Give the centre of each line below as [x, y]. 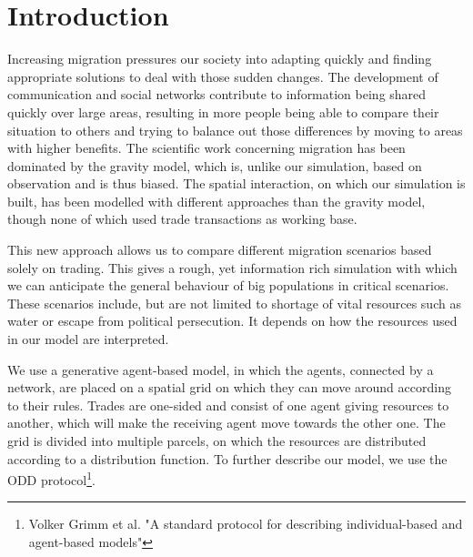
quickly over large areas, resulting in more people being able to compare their [223, 111]
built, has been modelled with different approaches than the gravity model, [216, 201]
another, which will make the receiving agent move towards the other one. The [226, 423]
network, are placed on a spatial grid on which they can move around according [229, 387]
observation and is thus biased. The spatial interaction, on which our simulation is [236, 183]
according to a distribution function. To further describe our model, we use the [227, 458]
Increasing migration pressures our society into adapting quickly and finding [220, 59]
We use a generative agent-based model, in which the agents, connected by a [221, 369]
